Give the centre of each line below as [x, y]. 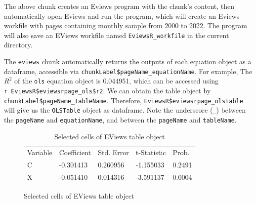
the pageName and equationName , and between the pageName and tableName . [120, 119]
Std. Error [113, 152]
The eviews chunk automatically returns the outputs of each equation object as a [128, 61]
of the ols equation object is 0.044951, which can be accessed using [116, 81]
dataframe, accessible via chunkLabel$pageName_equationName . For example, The [128, 71]
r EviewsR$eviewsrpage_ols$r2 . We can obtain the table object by [107, 90]
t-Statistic [151, 152]
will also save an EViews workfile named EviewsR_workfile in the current [117, 35]
